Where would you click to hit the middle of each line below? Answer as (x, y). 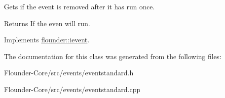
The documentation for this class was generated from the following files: (113, 56)
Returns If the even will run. (47, 23)
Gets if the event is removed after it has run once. (79, 6)
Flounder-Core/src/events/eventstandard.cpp (72, 89)
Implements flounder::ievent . (47, 40)
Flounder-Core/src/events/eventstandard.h (69, 73)
